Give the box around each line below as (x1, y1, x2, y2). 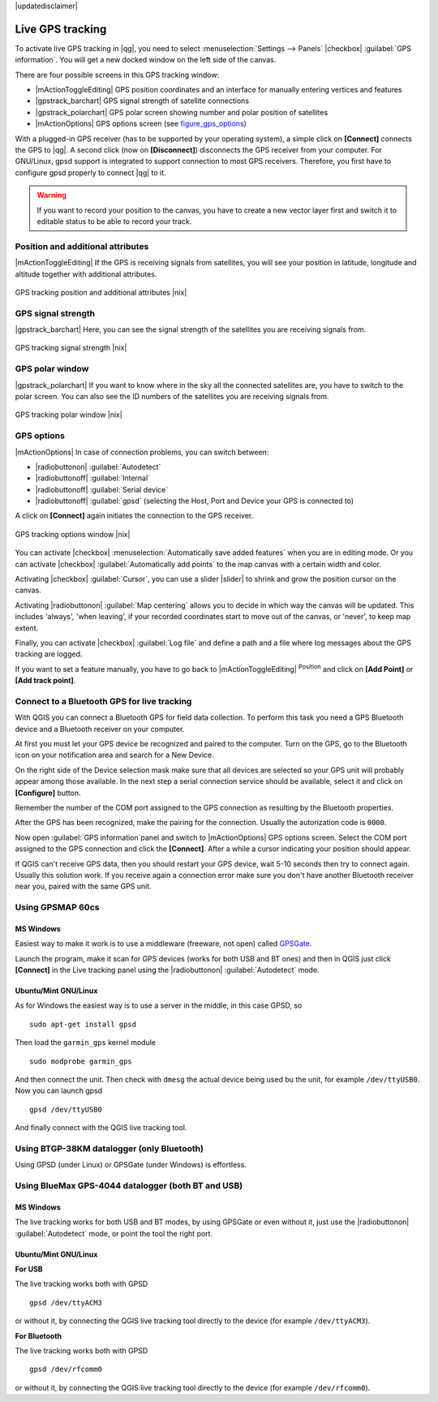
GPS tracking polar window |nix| (15, 410, 123, 419)
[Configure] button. (15, 788, 81, 798)
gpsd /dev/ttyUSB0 (29, 1104, 103, 1114)
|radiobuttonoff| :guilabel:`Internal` (35, 473, 150, 483)
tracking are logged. (15, 649, 83, 659)
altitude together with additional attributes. (15, 269, 157, 279)
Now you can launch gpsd (15, 1086, 103, 1095)
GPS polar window (15, 363, 89, 375)
